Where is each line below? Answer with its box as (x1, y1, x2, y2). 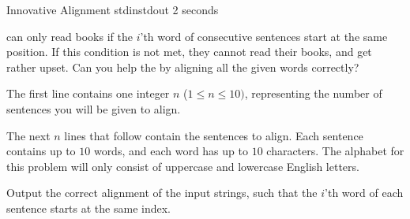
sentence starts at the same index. (6, 199, 171, 216)
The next (6, 127, 51, 143)
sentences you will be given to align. (6, 100, 181, 117)
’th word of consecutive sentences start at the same (140, 28, 388, 44)
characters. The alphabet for (266, 143, 404, 159)
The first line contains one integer (6, 85, 170, 102)
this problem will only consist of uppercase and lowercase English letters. (6, 158, 359, 174)
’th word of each (325, 184, 404, 201)
